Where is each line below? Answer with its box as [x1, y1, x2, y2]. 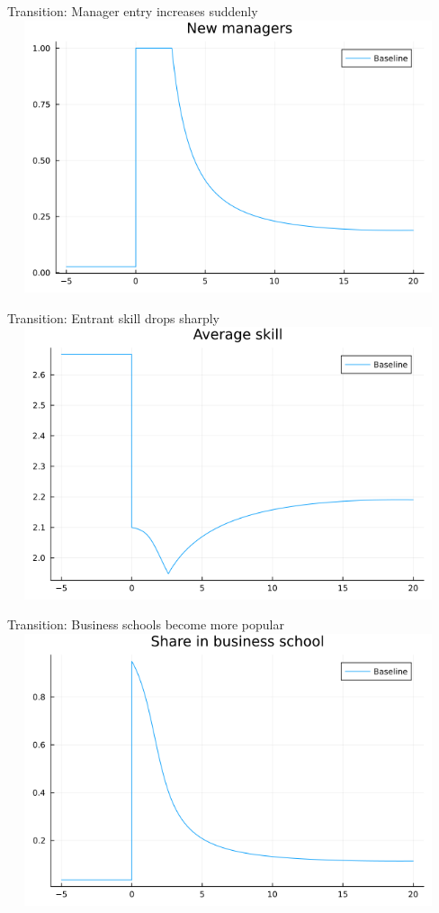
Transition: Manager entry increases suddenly [7, 2, 258, 20]
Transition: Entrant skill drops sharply [7, 308, 219, 327]
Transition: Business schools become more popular [7, 615, 284, 634]
